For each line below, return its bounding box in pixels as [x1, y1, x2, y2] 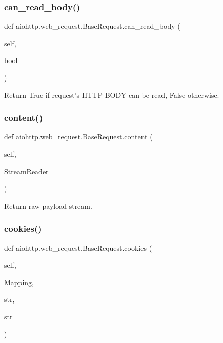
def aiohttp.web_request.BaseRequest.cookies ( [4, 242, 152, 253]
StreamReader [4, 166, 49, 176]
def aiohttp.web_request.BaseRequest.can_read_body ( [4, 21, 180, 31]
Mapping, [4, 276, 34, 287]
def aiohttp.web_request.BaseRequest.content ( [4, 131, 153, 142]
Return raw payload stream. [4, 200, 92, 211]
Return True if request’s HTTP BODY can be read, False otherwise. [4, 89, 219, 100]
